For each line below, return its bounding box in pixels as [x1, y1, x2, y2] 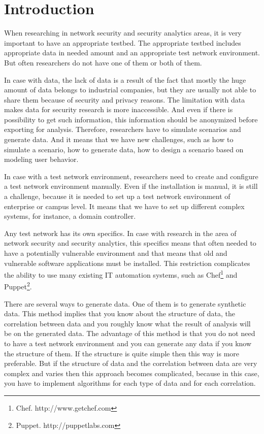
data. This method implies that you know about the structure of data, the [4, 308, 235, 319]
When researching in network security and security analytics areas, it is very [4, 27, 242, 38]
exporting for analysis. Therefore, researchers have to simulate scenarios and [4, 124, 241, 135]
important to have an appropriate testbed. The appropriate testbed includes [4, 37, 241, 48]
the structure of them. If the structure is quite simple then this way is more [4, 348, 240, 358]
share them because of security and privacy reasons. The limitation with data [4, 94, 245, 105]
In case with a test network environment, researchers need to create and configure [4, 171, 258, 181]
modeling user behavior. [4, 154, 79, 164]
